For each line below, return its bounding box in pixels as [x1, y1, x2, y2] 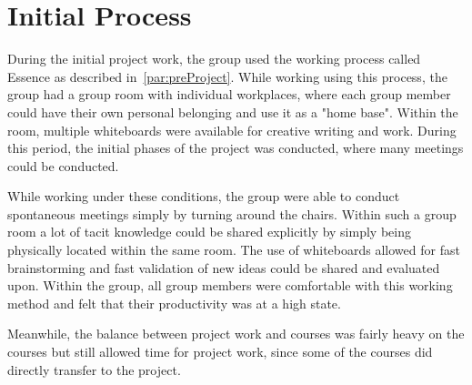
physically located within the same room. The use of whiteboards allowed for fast [7, 240, 460, 259]
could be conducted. [7, 156, 119, 175]
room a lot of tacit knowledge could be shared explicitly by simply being [7, 222, 411, 241]
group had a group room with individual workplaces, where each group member [7, 85, 451, 104]
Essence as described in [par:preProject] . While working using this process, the [7, 66, 447, 86]
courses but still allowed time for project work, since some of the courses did [7, 342, 433, 361]
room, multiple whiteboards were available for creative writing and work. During [7, 120, 457, 139]
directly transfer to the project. [7, 360, 181, 379]
